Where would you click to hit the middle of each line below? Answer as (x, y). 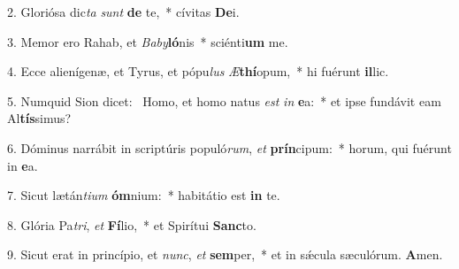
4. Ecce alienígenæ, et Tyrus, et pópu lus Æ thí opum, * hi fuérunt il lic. (198, 71)
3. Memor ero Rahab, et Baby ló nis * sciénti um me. (148, 41)
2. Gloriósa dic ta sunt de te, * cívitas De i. (123, 12)
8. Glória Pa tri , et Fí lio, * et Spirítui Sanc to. (132, 224)
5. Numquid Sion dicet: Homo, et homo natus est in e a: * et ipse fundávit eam (224, 100)
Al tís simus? (39, 118)
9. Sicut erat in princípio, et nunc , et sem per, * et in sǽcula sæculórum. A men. (225, 254)
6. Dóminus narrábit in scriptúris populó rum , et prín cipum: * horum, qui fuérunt (229, 147)
